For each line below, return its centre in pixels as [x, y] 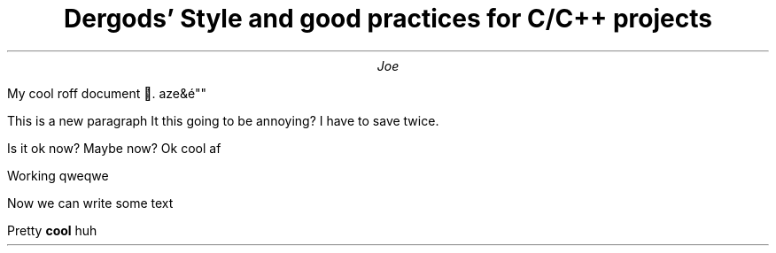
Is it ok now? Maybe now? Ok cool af [114, 148]
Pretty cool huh [52, 230]
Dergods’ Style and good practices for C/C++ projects [388, 19]
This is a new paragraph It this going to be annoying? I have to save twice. [223, 120]
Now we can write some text [90, 203]
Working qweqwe [58, 175]
